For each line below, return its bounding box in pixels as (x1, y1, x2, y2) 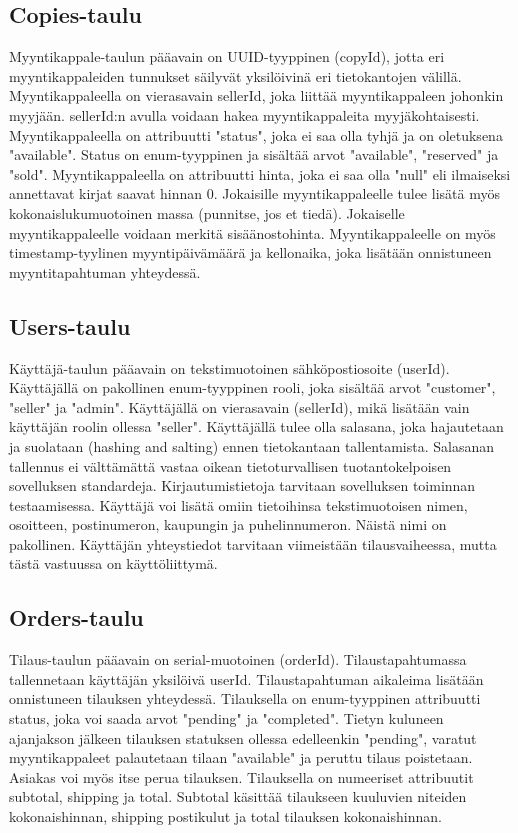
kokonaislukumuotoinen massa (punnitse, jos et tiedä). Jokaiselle (9, 202, 405, 223)
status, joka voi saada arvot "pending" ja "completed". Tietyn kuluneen (9, 708, 444, 729)
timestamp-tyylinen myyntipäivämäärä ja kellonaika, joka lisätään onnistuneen (9, 242, 492, 263)
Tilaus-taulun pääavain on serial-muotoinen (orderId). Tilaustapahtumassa (9, 649, 467, 670)
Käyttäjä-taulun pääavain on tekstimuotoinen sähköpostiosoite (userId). (9, 357, 450, 378)
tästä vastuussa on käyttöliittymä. (9, 553, 218, 574)
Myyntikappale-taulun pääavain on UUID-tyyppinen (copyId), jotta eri (9, 46, 445, 67)
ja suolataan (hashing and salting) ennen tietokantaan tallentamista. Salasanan (9, 435, 495, 456)
